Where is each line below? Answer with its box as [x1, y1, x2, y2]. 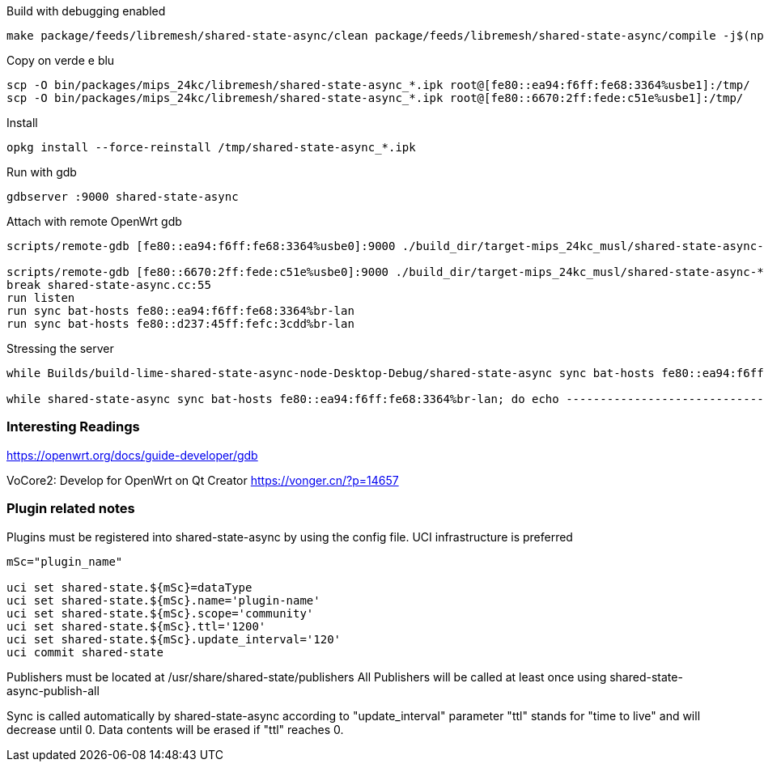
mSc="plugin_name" [6, 554, 123, 568]
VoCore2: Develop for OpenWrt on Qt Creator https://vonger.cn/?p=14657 [6, 473, 399, 487]
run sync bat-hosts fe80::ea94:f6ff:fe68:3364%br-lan [6, 304, 354, 317]
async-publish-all [6, 683, 100, 698]
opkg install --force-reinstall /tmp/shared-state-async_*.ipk [6, 141, 416, 154]
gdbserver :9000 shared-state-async [6, 190, 239, 203]
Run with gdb [6, 165, 77, 179]
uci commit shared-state [6, 645, 163, 659]
